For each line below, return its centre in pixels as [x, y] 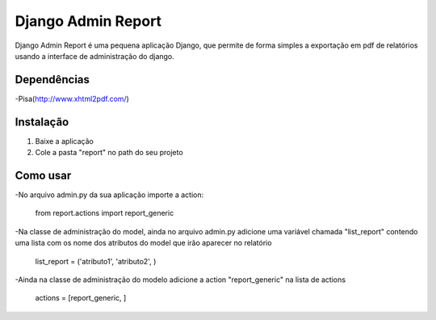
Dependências [52, 80]
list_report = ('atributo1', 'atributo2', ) [96, 261]
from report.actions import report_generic [105, 213]
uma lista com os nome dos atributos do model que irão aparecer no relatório [143, 243]
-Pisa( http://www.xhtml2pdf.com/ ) [72, 99]
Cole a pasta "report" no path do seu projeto [109, 153]
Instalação [42, 122]
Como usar [43, 175]
